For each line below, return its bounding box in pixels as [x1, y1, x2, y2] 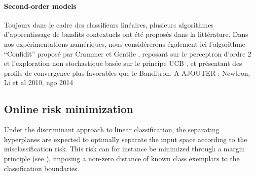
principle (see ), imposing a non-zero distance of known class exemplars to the [4, 153, 240, 163]
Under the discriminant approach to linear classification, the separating [4, 124, 219, 135]
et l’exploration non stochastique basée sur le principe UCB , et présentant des [4, 58, 242, 68]
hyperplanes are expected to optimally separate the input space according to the [4, 134, 247, 144]
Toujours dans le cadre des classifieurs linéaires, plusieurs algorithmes [4, 19, 214, 29]
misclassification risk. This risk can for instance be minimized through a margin [4, 144, 245, 154]
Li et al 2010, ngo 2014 [4, 77, 73, 87]
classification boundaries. [4, 163, 79, 173]
